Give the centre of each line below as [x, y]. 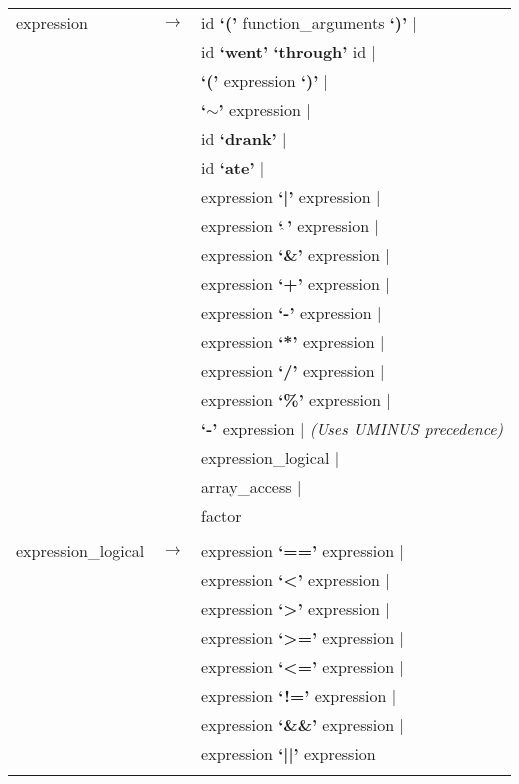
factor [221, 515]
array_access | [251, 486]
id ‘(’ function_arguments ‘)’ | [309, 22]
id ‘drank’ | [244, 138]
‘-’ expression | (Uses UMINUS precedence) [352, 428]
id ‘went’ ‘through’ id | [288, 51]
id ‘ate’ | [233, 167]
